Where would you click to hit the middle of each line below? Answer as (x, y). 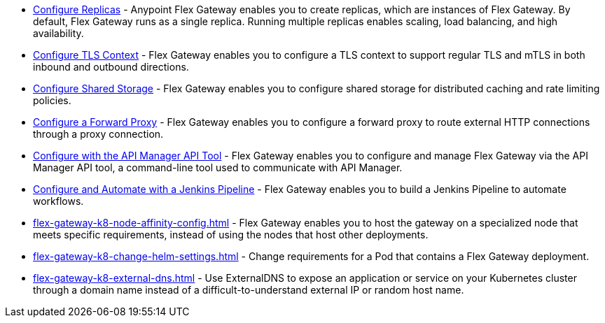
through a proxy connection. (98, 134)
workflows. (58, 201)
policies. (52, 100)
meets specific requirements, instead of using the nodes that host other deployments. (231, 235)
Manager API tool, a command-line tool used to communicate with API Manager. (218, 167)
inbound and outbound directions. (111, 67)
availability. (58, 33)
